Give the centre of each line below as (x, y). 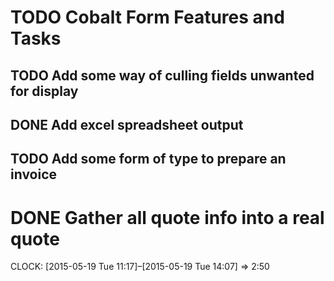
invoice (34, 174)
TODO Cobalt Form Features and (147, 17)
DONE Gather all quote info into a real (167, 217)
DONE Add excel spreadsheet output (127, 124)
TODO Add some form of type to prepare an (148, 159)
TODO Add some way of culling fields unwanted (162, 75)
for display (44, 91)
